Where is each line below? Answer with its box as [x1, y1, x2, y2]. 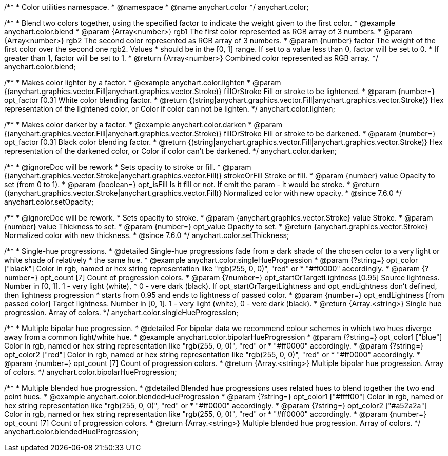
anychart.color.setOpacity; [4, 197, 94, 206]
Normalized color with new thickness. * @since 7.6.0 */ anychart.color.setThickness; [4, 231, 289, 240]
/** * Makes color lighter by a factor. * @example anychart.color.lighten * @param [4, 78, 281, 87]
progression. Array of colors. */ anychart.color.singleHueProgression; [4, 308, 239, 317]
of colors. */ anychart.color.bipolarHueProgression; [4, 368, 177, 376]
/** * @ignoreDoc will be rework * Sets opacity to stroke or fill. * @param [4, 162, 251, 171]
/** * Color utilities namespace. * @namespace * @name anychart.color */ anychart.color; [4, 3, 309, 11]
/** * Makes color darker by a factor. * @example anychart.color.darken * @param [4, 120, 282, 129]
